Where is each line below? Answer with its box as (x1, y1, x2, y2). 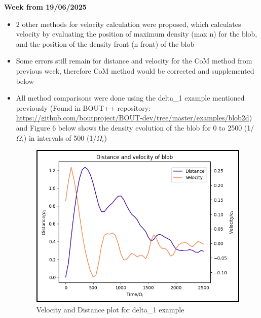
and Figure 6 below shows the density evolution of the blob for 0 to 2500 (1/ (16, 122, 254, 133)
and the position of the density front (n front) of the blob (16, 38, 195, 49)
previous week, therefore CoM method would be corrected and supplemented (16, 65, 254, 76)
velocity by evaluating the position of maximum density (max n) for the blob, (16, 28, 257, 39)
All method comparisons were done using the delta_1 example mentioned (16, 92, 245, 103)
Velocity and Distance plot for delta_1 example (36, 304, 184, 314)
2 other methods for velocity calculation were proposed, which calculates (16, 18, 241, 29)
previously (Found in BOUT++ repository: (16, 102, 151, 113)
